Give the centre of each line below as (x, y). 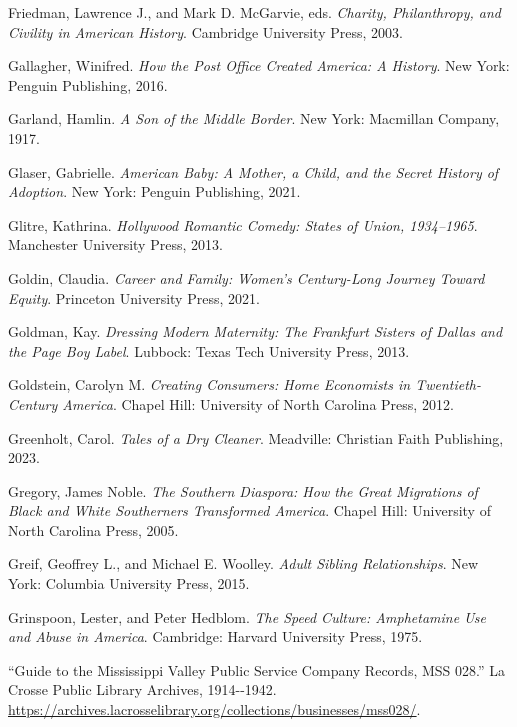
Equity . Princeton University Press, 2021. (134, 297)
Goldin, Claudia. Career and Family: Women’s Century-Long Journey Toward (246, 277)
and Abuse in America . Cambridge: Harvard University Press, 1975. (215, 636)
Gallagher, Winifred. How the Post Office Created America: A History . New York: (259, 65)
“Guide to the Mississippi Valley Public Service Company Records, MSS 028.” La (256, 669)
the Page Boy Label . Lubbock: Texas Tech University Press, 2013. (209, 350)
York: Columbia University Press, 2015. (129, 583)
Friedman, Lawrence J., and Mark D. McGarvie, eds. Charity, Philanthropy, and (255, 12)
